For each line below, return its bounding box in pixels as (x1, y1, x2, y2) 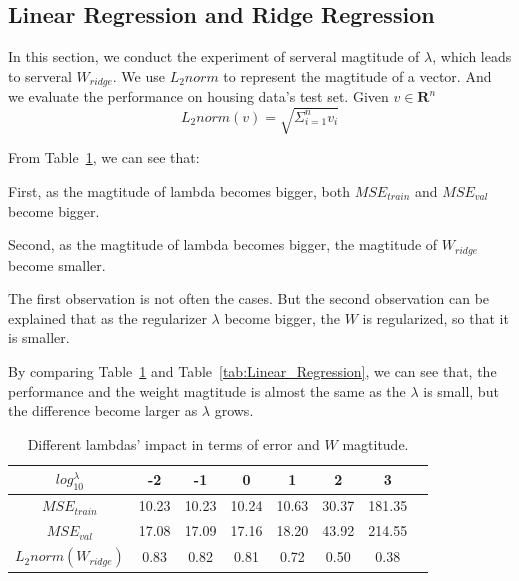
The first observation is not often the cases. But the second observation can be (8, 288, 490, 309)
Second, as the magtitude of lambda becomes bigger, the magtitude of (8, 234, 438, 255)
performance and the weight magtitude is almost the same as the (8, 380, 406, 401)
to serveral (8, 65, 72, 86)
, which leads (432, 46, 512, 67)
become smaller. (8, 254, 106, 275)
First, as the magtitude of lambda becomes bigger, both (8, 180, 350, 201)
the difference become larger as (8, 400, 198, 421)
